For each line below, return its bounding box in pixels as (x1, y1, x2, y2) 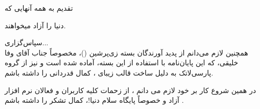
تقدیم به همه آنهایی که (5, 3, 73, 13)
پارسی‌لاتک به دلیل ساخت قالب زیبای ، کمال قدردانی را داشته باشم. (5, 67, 213, 78)
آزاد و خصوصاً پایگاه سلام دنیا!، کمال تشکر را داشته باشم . (5, 95, 184, 105)
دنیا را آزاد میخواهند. (5, 20, 66, 30)
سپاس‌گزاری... (5, 37, 48, 48)
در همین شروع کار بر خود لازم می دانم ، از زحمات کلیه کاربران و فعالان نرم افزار (5, 84, 256, 95)
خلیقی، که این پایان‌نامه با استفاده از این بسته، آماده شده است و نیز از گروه (5, 57, 238, 68)
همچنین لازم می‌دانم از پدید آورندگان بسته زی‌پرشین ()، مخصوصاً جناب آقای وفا (5, 47, 248, 58)
